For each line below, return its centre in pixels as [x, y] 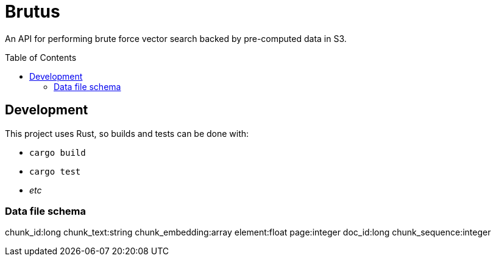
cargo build [58, 152]
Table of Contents [41, 57]
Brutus [33, 12]
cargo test [55, 171]
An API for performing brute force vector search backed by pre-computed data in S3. [176, 38]
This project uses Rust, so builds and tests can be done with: [127, 133]
